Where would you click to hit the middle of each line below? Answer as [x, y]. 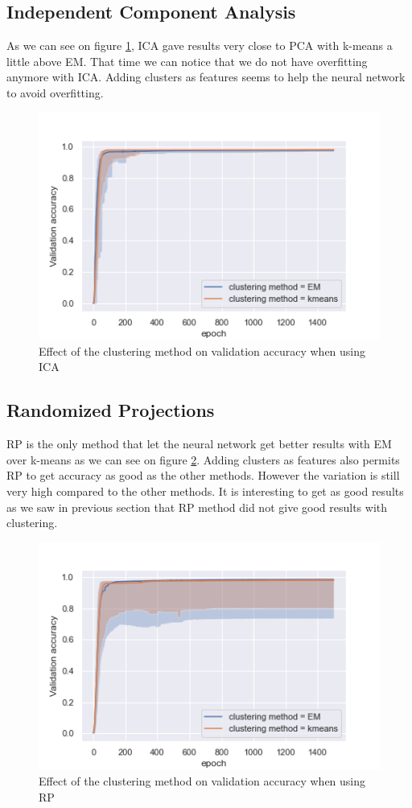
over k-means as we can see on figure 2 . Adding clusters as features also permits [203, 459]
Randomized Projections [111, 410]
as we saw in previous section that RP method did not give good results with [197, 507]
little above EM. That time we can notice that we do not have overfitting [187, 61]
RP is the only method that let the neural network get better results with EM [199, 444]
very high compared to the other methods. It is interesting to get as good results [205, 491]
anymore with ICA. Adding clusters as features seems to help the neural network [206, 77]
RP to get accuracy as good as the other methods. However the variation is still [203, 475]
